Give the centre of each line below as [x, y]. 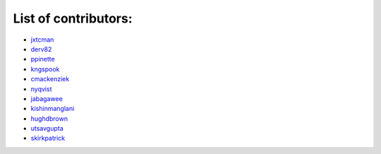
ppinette [43, 59]
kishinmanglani [53, 109]
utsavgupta [47, 129]
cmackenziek [50, 79]
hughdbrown [49, 118]
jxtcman [42, 40]
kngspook [45, 69]
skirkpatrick [48, 138]
